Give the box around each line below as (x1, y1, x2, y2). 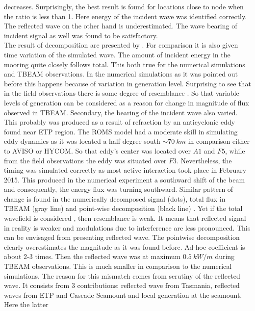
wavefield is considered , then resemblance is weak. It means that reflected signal (4, 213, 246, 223)
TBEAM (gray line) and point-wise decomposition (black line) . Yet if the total (4, 203, 243, 213)
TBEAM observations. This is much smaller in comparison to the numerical (4, 261, 232, 271)
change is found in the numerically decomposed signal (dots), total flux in (4, 193, 226, 204)
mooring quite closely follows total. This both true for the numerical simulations (4, 59, 245, 69)
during (215, 251, 235, 261)
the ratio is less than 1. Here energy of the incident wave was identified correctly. (4, 11, 247, 21)
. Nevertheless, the (177, 155, 232, 165)
